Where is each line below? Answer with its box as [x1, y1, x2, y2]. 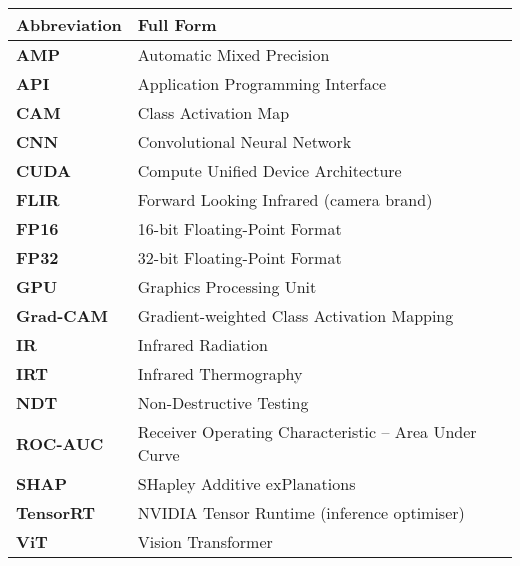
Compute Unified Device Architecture [137, 159, 402, 182]
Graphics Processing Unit [137, 275, 317, 298]
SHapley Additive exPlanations [137, 472, 356, 495]
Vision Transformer [137, 530, 273, 553]
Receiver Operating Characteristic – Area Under [137, 420, 477, 443]
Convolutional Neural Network [137, 130, 352, 153]
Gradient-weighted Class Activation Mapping [137, 304, 454, 327]
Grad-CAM [16, 304, 109, 327]
